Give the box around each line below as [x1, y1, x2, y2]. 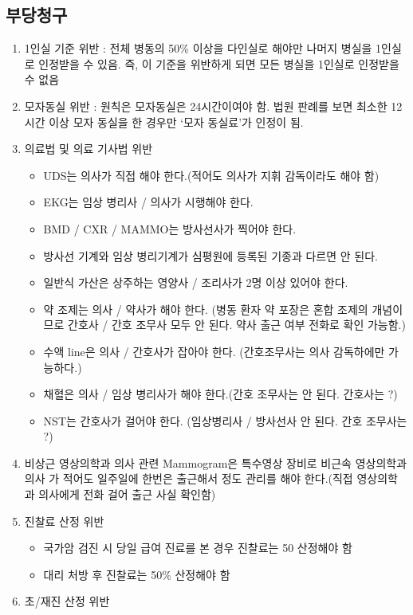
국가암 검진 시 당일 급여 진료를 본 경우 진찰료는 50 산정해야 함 [43, 539, 352, 556]
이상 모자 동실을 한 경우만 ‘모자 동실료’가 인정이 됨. [49, 113, 304, 130]
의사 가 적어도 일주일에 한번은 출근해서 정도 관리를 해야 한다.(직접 [24, 470, 353, 487]
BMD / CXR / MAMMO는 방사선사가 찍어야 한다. [43, 220, 297, 237]
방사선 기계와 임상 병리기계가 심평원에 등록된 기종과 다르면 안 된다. [43, 247, 378, 264]
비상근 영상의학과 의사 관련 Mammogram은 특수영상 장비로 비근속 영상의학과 [24, 454, 407, 471]
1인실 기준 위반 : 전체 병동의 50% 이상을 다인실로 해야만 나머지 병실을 [24, 40, 372, 57]
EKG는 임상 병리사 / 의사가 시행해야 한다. [43, 194, 254, 210]
